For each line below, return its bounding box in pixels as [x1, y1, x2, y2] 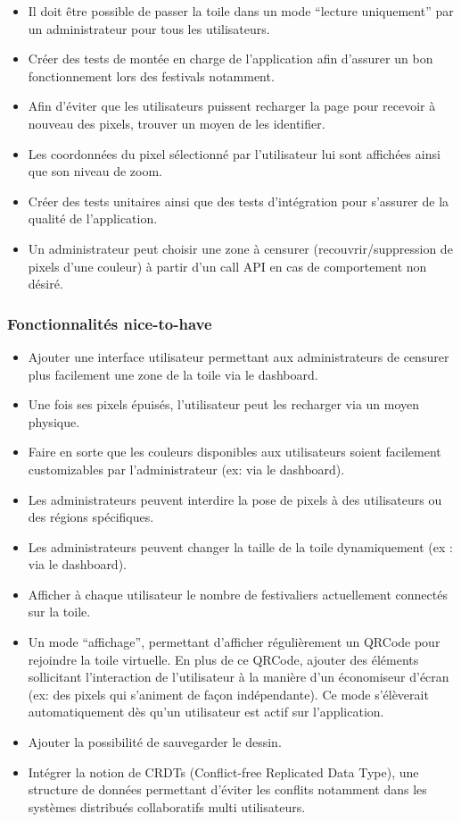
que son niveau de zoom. [28, 162, 162, 180]
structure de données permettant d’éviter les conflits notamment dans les [28, 780, 427, 799]
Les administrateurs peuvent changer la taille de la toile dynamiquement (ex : [28, 537, 453, 556]
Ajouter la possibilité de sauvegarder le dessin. [28, 733, 282, 751]
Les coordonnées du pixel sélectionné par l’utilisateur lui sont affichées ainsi [28, 144, 440, 163]
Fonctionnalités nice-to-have [7, 312, 212, 334]
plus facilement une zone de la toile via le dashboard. [28, 365, 318, 383]
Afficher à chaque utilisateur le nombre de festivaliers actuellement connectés [28, 584, 448, 603]
